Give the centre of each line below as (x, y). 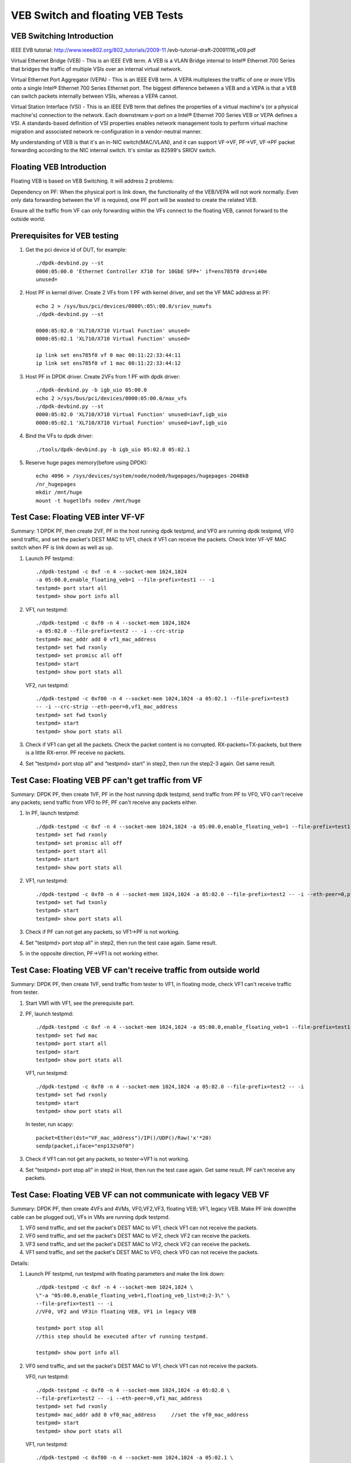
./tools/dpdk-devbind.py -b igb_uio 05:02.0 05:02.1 (113, 449)
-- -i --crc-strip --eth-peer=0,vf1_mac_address (107, 707)
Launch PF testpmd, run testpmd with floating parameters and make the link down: (125, 1273)
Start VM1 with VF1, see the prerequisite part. (80, 1003)
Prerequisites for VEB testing (65, 236)
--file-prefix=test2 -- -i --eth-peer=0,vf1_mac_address (119, 1398)
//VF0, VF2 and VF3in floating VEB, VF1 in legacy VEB (116, 1312)
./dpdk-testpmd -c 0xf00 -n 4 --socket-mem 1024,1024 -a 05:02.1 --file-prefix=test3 (162, 699)
